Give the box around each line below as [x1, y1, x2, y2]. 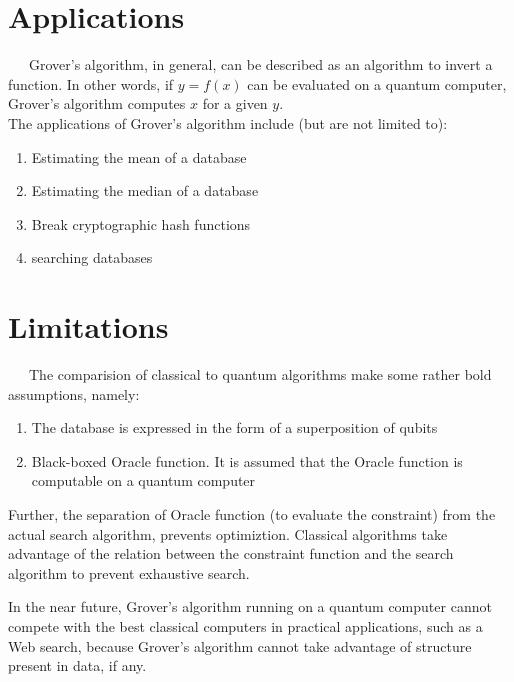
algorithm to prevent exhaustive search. [8, 562, 250, 583]
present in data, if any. [8, 655, 147, 676]
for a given [202, 93, 268, 114]
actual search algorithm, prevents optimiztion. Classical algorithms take [8, 523, 448, 544]
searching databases [31, 247, 153, 268]
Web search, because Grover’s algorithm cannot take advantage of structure [8, 635, 472, 656]
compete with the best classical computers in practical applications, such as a [8, 615, 483, 636]
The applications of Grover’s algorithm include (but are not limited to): [8, 112, 448, 133]
